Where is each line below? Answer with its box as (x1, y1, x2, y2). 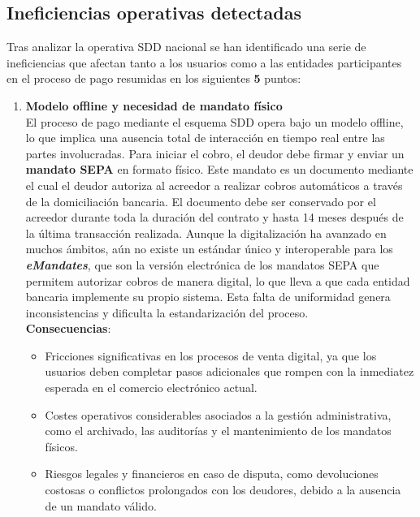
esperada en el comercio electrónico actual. (45, 379, 258, 396)
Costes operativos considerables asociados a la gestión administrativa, (45, 406, 392, 423)
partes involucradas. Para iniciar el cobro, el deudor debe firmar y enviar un (25, 144, 405, 162)
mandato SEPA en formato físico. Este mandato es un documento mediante (25, 161, 414, 178)
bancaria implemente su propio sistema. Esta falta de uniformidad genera (25, 288, 391, 305)
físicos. (45, 437, 78, 455)
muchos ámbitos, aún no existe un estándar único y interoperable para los (25, 240, 393, 257)
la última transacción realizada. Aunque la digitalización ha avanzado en (25, 224, 387, 241)
